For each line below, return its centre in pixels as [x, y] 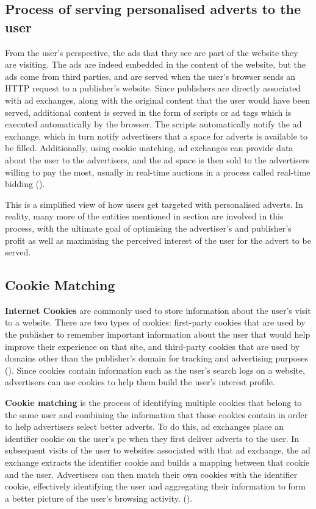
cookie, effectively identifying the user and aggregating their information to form [156, 486]
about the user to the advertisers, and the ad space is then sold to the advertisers [157, 159]
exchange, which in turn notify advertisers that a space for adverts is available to [156, 136]
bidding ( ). [25, 184]
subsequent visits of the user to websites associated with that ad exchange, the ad [158, 450]
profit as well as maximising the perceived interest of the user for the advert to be [158, 240]
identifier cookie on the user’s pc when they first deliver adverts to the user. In [152, 438]
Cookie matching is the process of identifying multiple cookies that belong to [153, 403]
